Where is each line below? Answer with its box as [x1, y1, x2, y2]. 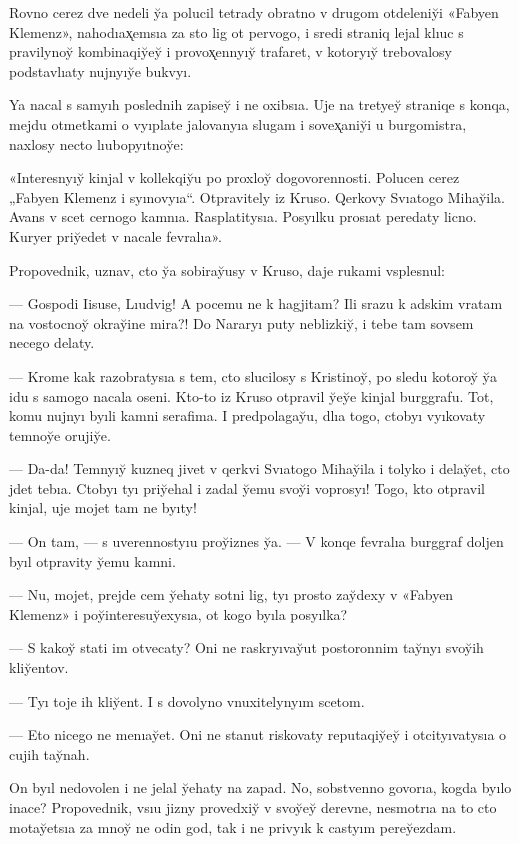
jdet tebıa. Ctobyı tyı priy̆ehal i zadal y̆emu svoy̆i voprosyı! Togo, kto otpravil [9, 477, 485, 498]
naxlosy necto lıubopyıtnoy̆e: [9, 133, 184, 154]
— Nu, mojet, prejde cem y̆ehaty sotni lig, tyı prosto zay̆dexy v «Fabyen [9, 584, 454, 605]
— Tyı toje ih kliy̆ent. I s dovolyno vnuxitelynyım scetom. [9, 690, 365, 711]
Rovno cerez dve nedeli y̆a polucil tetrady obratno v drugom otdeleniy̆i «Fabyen [9, 2, 499, 22]
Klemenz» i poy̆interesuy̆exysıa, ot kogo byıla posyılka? [9, 603, 348, 624]
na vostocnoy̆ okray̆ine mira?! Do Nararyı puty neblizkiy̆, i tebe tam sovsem [9, 312, 474, 333]
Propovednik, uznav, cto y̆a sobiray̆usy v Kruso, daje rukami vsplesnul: [9, 259, 445, 280]
